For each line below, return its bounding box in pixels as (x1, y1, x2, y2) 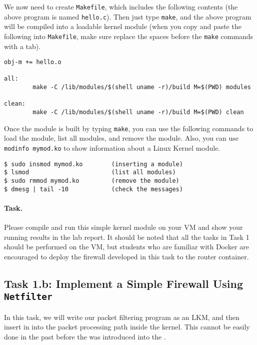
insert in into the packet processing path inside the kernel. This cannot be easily (4, 321, 250, 332)
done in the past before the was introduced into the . (4, 331, 166, 341)
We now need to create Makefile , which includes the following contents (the (4, 2, 238, 12)
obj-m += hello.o (4, 59, 61, 66)
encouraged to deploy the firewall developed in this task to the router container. (4, 251, 249, 261)
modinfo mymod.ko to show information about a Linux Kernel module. (4, 143, 220, 153)
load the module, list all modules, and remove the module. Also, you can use (4, 133, 238, 143)
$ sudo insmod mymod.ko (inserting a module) (4, 160, 183, 168)
